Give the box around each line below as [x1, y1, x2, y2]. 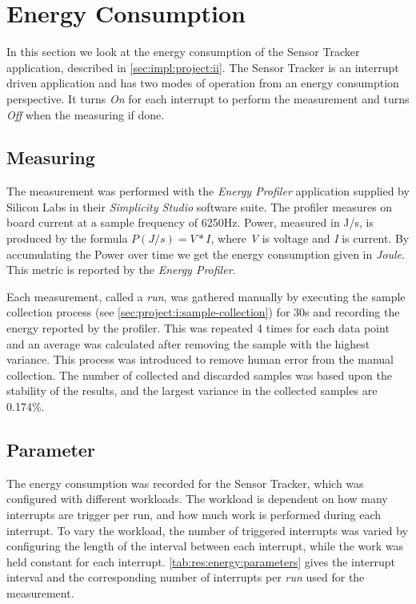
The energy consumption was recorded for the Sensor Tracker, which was [6, 474, 364, 491]
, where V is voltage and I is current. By [210, 230, 410, 247]
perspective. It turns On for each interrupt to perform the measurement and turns [6, 90, 410, 107]
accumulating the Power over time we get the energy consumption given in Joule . [6, 245, 405, 262]
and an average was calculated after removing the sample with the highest [6, 335, 370, 352]
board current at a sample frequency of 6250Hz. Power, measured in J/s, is [6, 214, 374, 231]
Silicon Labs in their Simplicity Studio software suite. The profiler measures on [6, 198, 393, 215]
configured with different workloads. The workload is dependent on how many [6, 490, 388, 507]
